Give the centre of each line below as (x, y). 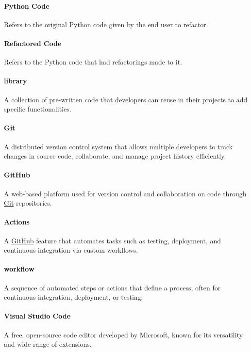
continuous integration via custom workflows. (71, 250)
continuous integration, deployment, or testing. (74, 297)
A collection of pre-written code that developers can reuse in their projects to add (126, 99)
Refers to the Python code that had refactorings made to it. (93, 62)
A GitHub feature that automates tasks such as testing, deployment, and (113, 240)
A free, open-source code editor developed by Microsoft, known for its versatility (124, 334)
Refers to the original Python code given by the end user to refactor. (106, 24)
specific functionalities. (38, 109)
